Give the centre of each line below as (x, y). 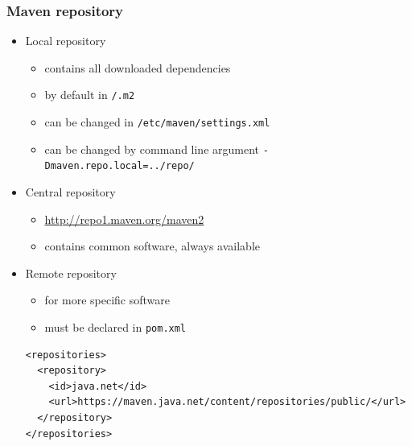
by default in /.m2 (90, 95)
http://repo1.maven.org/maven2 (124, 219)
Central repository (70, 192)
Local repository (66, 41)
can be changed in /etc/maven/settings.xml (157, 122)
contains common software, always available (152, 246)
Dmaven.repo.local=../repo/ (119, 166)
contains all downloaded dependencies (138, 67)
